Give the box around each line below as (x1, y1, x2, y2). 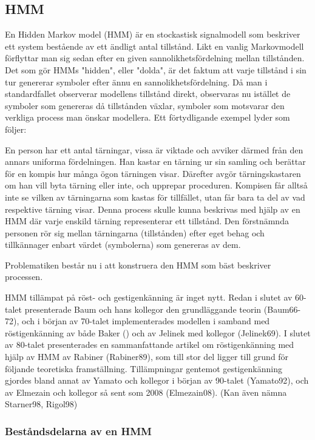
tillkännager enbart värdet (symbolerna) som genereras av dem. (5, 238, 241, 251)
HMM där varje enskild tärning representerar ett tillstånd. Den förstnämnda (5, 215, 289, 227)
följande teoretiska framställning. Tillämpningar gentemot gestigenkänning (5, 362, 282, 375)
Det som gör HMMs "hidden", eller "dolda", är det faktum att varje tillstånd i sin (5, 63, 307, 76)
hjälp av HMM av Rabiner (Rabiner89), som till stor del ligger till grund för (5, 350, 289, 363)
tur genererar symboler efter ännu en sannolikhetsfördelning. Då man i (5, 75, 268, 88)
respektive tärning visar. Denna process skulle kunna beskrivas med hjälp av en (5, 202, 300, 215)
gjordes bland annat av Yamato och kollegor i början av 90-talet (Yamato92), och (5, 374, 309, 387)
